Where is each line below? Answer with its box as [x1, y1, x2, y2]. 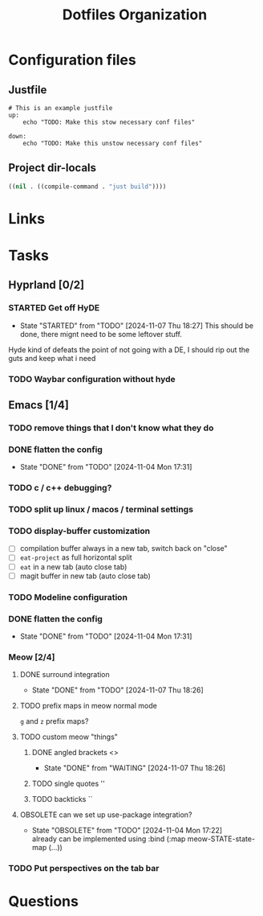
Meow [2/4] [8, 651, 55, 663]
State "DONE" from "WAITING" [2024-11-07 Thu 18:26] [43, 763, 226, 773]
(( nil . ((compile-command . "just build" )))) [8, 183, 167, 191]
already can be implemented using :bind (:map [31, 834, 186, 844]
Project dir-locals [8, 161, 97, 175]
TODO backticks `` [31, 795, 93, 804]
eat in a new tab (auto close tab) [19, 561, 127, 572]
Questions [8, 893, 79, 910]
